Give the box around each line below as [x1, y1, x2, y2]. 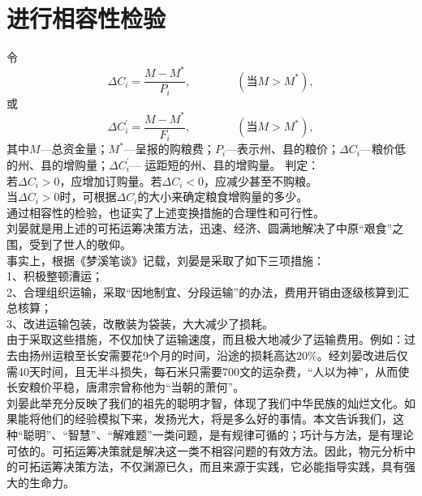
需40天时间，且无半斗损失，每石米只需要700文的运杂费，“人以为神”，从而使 [6, 362, 410, 379]
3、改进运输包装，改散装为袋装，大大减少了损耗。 [6, 314, 273, 331]
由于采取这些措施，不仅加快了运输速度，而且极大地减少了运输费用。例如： [6, 331, 404, 348]
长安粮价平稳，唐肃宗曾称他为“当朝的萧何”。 [6, 378, 245, 396]
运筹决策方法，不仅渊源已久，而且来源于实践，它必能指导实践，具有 [40, 458, 404, 475]
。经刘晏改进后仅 [316, 347, 408, 364]
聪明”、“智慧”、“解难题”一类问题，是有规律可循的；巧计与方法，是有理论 [23, 426, 414, 443]
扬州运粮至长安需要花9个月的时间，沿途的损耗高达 [28, 347, 296, 364]
